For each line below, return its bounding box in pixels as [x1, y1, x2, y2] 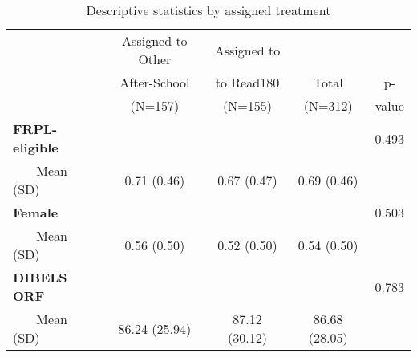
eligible [13, 138, 59, 156]
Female [13, 203, 59, 221]
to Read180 [215, 73, 280, 91]
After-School [119, 73, 190, 91]
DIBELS [13, 268, 67, 286]
